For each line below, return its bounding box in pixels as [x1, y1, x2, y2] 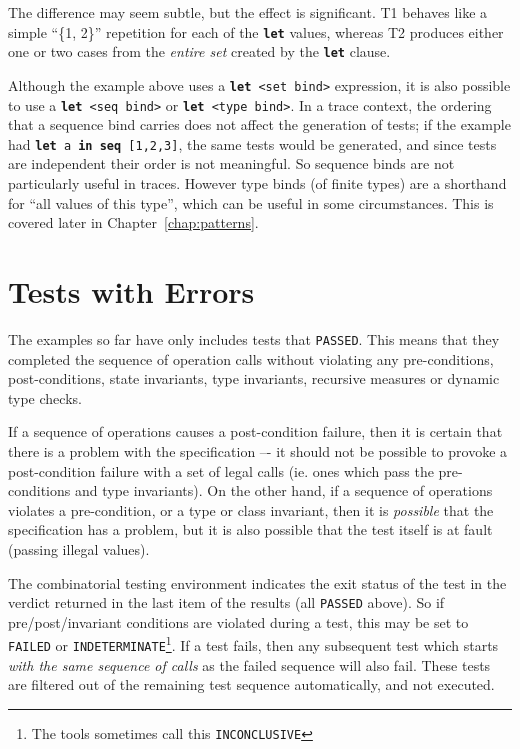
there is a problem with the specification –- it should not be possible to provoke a [8, 441, 508, 461]
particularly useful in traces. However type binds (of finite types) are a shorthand [8, 173, 507, 194]
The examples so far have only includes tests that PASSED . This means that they [8, 328, 500, 349]
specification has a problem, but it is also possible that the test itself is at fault [8, 519, 493, 540]
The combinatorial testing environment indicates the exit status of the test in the [8, 572, 507, 593]
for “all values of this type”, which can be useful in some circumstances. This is [8, 192, 494, 213]
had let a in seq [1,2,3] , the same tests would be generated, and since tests [8, 133, 497, 154]
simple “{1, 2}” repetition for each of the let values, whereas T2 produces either [8, 21, 504, 42]
